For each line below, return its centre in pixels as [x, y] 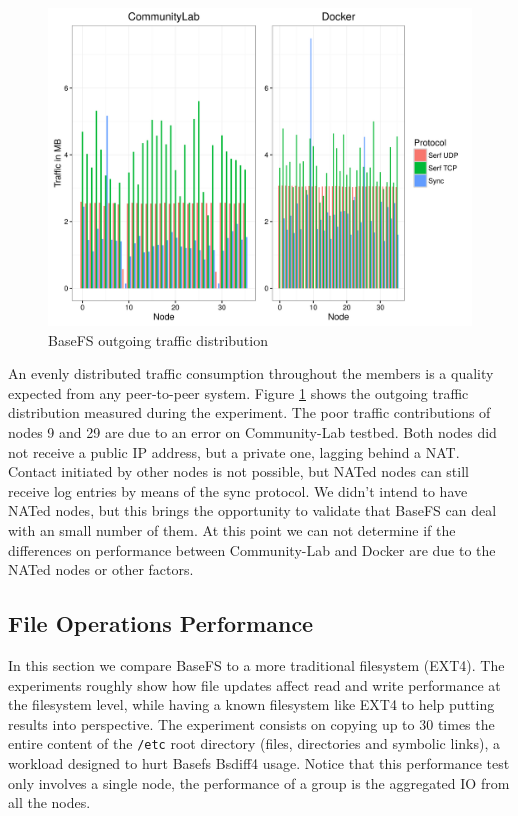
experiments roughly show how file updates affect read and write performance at [254, 684]
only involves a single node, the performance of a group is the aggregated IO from [259, 782]
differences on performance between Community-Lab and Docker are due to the [252, 549]
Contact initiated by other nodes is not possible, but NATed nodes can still [238, 471]
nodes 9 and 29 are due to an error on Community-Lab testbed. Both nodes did [252, 431]
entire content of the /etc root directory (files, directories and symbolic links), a [254, 743]
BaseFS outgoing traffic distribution [158, 339]
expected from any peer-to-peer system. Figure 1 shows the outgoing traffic [238, 392]
